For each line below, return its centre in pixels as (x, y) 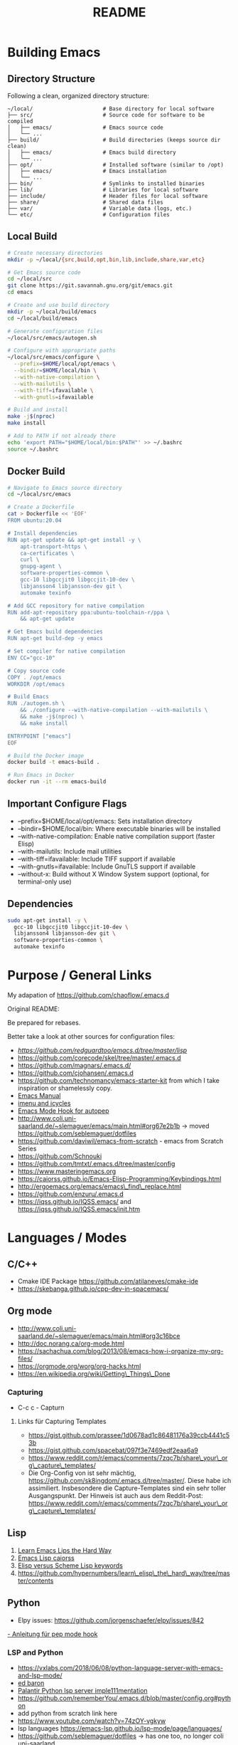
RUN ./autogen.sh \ (36, 703)
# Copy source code (36, 671)
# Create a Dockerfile (41, 507)
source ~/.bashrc (33, 449)
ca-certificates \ (47, 553)
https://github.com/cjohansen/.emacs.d (75, 1073)
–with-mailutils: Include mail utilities (70, 851)
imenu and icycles (44, 1103)
